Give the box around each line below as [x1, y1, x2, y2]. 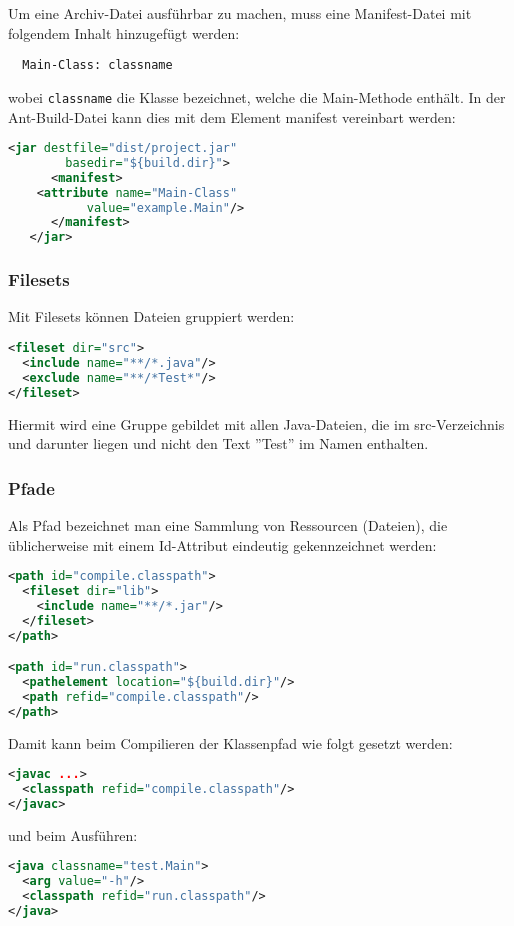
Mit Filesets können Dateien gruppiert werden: [8, 306, 295, 327]
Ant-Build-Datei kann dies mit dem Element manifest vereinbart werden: [8, 106, 456, 127]
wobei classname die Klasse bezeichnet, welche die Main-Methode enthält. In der [8, 86, 506, 107]
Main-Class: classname [22, 58, 173, 73]
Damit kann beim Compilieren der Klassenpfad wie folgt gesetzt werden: [8, 732, 453, 753]
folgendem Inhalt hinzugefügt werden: [8, 22, 240, 43]
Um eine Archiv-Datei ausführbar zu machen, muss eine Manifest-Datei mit [8, 3, 472, 23]
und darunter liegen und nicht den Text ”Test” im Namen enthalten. [8, 433, 429, 454]
